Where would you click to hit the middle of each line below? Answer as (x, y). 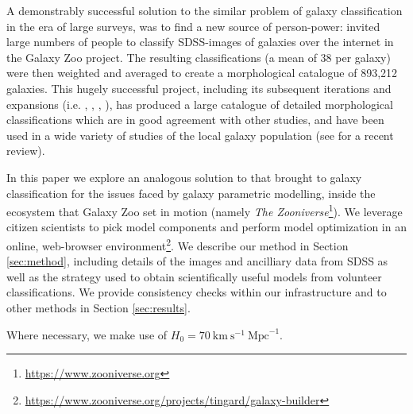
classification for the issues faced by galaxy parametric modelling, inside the (191, 193)
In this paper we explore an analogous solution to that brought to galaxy (184, 177)
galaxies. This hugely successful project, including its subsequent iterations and (199, 88)
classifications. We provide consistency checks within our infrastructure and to (197, 292)
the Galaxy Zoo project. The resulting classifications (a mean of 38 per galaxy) (199, 57)
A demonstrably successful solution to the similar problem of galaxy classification (205, 10)
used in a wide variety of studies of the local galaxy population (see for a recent (200, 135)
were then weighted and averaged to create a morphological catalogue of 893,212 (202, 73)
